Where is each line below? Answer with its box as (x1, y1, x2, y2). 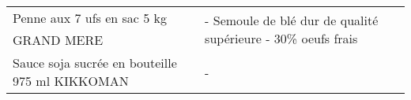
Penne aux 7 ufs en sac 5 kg (13, 9, 168, 27)
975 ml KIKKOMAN (13, 72, 129, 90)
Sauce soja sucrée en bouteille (13, 54, 177, 72)
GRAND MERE (13, 31, 104, 49)
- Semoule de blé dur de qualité (205, 10, 379, 29)
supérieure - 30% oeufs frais (205, 28, 358, 47)
